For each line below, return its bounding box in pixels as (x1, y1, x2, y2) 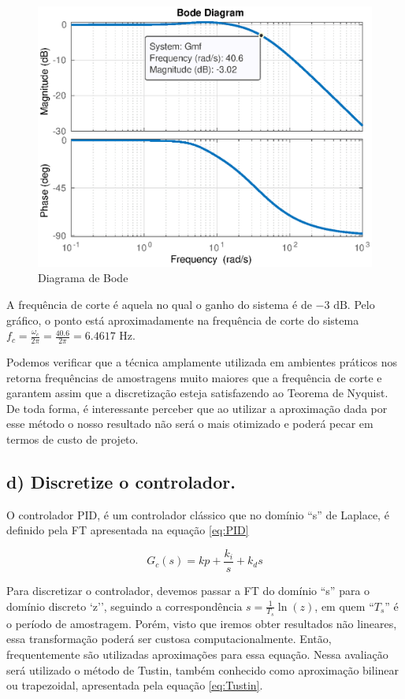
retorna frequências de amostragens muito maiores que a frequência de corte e (6, 369, 382, 385)
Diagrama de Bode (38, 270, 128, 286)
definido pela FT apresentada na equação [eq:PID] (6, 522, 249, 538)
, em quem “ (314, 597, 374, 614)
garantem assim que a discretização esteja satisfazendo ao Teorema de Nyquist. (6, 385, 388, 401)
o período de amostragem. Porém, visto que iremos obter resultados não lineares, (6, 615, 397, 631)
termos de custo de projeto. (6, 431, 139, 447)
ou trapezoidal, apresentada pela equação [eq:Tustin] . (6, 677, 263, 693)
